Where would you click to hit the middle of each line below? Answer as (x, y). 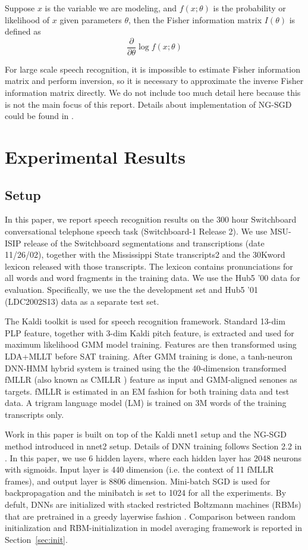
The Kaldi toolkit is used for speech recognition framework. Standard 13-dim (145, 321)
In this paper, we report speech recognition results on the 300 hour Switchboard (151, 219)
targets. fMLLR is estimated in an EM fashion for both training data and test (147, 391)
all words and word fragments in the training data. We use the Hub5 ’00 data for (153, 278)
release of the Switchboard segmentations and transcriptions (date (144, 243)
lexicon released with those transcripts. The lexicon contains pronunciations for (149, 266)
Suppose (20, 8)
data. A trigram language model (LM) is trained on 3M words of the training (146, 403)
